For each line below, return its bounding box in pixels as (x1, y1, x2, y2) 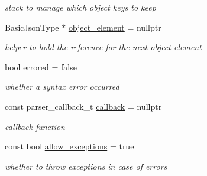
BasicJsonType (5, 21, 59, 33)
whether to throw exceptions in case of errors (5, 159, 167, 172)
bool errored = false (5, 60, 77, 73)
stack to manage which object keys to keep (5, 1, 156, 13)
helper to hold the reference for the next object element (5, 41, 202, 53)
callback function (5, 120, 65, 132)
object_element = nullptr (68, 21, 161, 33)
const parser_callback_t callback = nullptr (5, 100, 162, 112)
